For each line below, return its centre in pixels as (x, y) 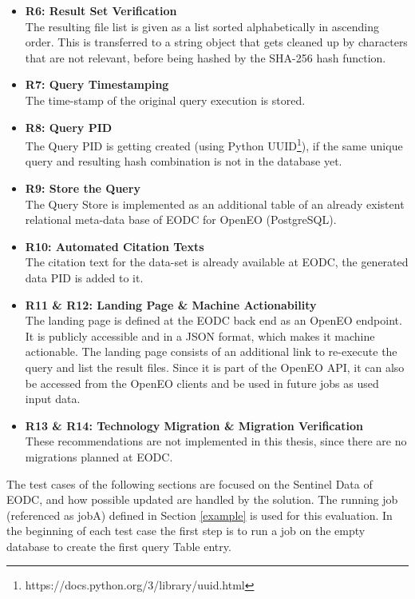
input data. (53, 399)
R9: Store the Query (83, 188)
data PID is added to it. (84, 277)
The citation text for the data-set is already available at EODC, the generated (217, 262)
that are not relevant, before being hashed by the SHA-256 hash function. (206, 57)
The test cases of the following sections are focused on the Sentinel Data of (190, 483)
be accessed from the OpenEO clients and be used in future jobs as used (202, 383)
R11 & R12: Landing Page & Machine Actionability (171, 304)
